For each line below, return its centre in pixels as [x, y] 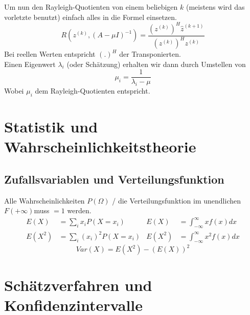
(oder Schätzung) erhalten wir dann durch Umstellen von [156, 64]
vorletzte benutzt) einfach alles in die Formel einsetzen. [90, 17]
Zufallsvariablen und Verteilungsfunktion [114, 179]
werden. [79, 210]
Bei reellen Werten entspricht [50, 54]
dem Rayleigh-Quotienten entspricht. [93, 91]
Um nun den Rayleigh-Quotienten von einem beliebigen [91, 7]
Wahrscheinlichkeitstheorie [100, 147]
